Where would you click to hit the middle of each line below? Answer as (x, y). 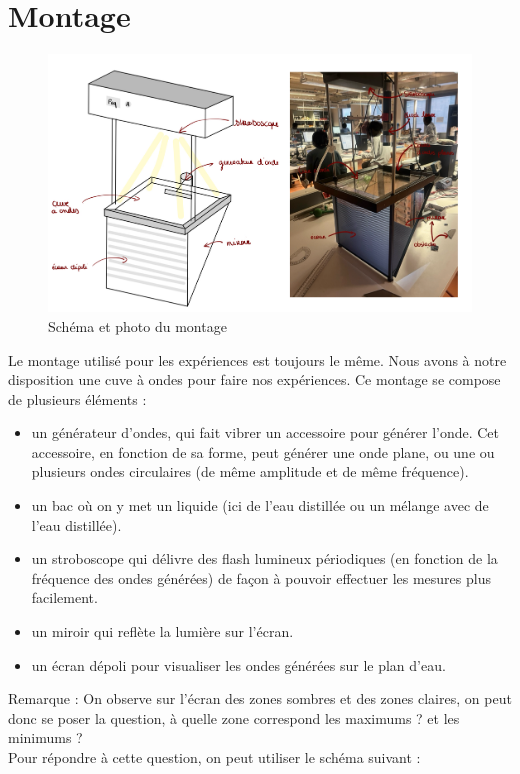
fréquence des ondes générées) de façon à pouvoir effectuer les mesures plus (261, 577)
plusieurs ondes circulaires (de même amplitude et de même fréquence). (250, 471)
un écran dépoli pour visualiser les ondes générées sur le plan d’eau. (238, 664)
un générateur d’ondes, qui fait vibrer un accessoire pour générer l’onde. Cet (265, 432)
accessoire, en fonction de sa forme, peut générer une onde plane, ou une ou (263, 451)
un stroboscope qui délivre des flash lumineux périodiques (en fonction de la (264, 558)
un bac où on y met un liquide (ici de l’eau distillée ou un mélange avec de (260, 505)
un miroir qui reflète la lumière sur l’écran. (162, 631)
